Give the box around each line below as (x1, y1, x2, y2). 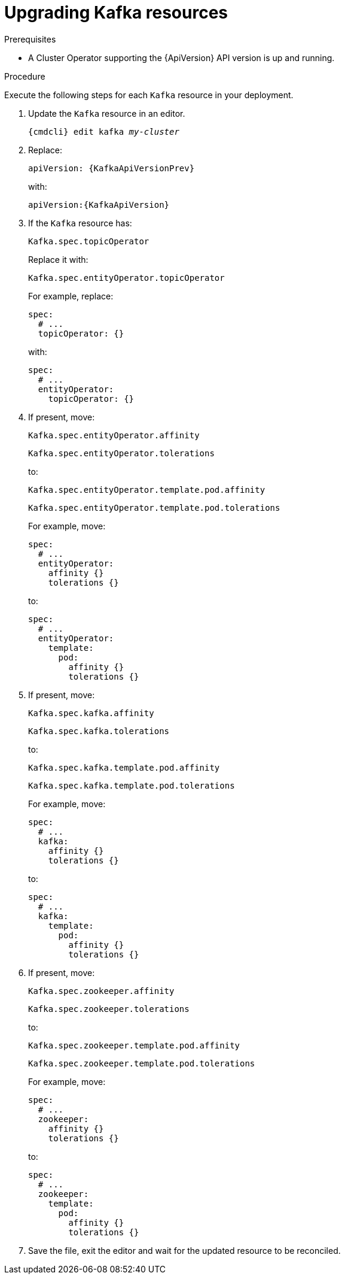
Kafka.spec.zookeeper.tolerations (28, 1004, 190, 1014)
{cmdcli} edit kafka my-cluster (28, 126, 179, 137)
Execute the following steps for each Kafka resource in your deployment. (4, 89, 294, 100)
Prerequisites (4, 34, 56, 44)
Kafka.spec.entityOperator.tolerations (28, 448, 215, 458)
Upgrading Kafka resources (4, 2, 228, 23)
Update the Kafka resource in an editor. (28, 108, 185, 119)
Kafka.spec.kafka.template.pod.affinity (28, 762, 220, 772)
